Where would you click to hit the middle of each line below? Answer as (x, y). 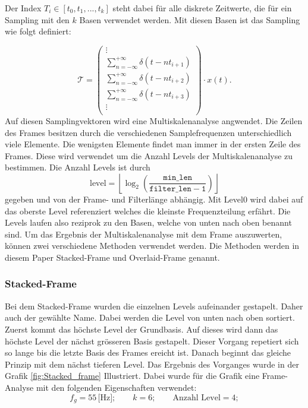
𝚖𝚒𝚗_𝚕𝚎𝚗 (178, 178)
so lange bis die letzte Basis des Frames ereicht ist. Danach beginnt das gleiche (148, 352)
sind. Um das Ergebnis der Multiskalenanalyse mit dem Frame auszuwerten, (144, 234)
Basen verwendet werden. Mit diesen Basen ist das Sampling (190, 19)
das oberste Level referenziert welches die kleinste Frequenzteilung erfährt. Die (148, 211)
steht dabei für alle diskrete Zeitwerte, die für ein (202, 8)
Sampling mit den (37, 19)
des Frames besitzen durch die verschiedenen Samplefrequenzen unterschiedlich (148, 132)
